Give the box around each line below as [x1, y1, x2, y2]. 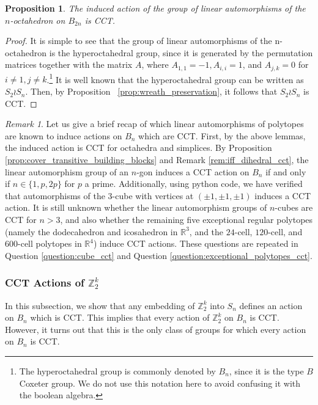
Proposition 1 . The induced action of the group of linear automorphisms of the [5, 2, 306, 14]
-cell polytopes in [18, 237, 82, 250]
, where [141, 58, 169, 71]
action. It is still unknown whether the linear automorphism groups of [5, 201, 267, 214]
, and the [189, 225, 224, 238]
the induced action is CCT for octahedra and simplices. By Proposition [5, 141, 272, 154]
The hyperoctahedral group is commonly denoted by [19, 364, 216, 377]
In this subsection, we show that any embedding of [5, 299, 195, 312]
